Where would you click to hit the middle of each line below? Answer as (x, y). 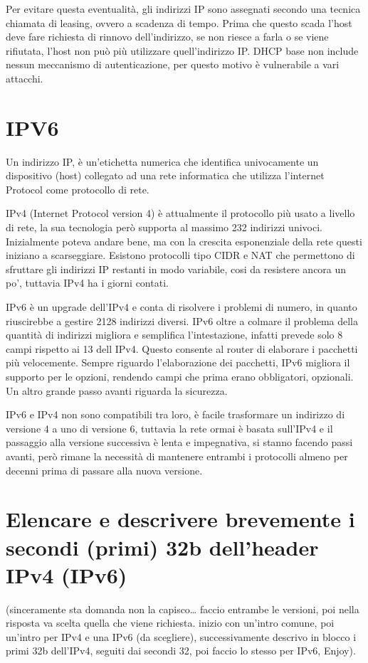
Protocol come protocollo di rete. (78, 189)
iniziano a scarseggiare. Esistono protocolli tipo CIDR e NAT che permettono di (180, 255)
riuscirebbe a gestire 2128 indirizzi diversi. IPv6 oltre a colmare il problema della (182, 320)
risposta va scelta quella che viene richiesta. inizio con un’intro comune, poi (170, 623)
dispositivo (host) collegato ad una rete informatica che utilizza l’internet (165, 175)
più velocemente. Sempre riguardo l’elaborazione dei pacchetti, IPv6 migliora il (178, 362)
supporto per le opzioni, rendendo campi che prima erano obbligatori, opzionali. (180, 376)
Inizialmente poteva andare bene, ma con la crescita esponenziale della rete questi (184, 241)
